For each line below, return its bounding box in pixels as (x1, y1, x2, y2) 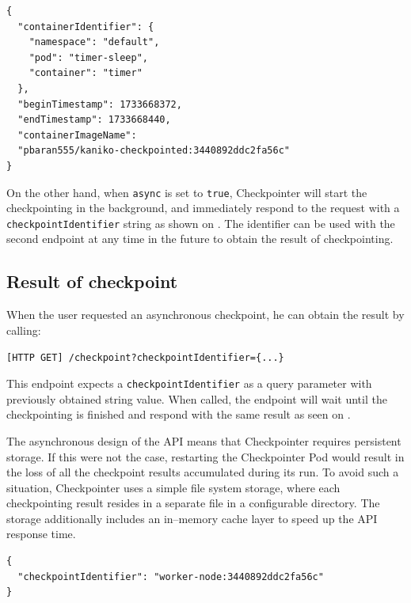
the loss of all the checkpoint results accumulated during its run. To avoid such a (6, 464, 399, 480)
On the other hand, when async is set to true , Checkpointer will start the (6, 184, 367, 200)
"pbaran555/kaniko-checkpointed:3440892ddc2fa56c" (17, 145, 290, 157)
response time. (6, 525, 76, 542)
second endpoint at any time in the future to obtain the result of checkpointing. (6, 230, 394, 247)
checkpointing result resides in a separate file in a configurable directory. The (6, 495, 380, 511)
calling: (6, 321, 41, 338)
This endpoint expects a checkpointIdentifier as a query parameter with (6, 375, 372, 392)
